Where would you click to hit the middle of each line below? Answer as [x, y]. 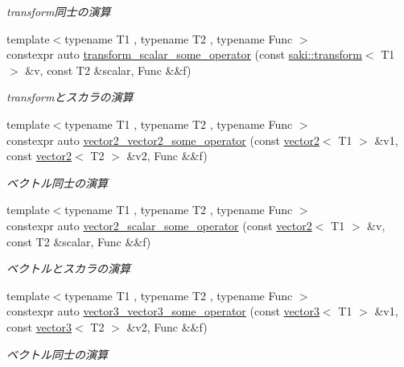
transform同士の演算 [59, 11]
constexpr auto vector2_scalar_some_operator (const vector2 [159, 225]
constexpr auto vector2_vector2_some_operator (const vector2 [163, 140]
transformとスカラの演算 [70, 97]
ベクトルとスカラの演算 [68, 268]
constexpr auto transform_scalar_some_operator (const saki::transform [184, 54]
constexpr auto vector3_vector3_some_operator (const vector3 [163, 311]
